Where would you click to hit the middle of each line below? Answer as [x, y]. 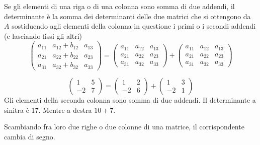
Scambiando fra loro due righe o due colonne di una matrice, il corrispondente [124, 127]
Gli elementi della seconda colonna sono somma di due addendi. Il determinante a [130, 99]
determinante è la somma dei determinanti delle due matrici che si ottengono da [127, 16]
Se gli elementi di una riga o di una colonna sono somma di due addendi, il [119, 6]
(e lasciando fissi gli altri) [43, 35]
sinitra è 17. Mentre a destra [48, 110]
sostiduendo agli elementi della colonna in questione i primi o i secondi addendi [134, 26]
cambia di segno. [30, 136]
